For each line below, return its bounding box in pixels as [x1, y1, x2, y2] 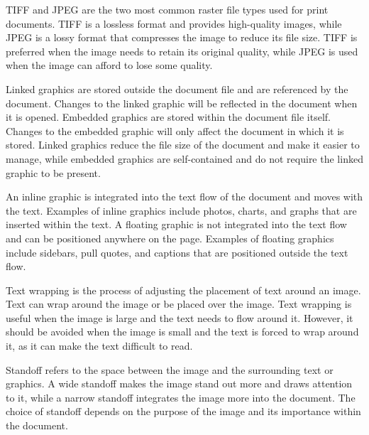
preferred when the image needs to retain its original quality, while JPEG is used [6, 43, 358, 58]
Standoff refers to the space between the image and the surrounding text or [6, 362, 334, 377]
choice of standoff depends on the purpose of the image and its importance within [6, 404, 361, 419]
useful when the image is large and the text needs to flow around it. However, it [6, 310, 353, 325]
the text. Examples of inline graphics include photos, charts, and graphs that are [6, 203, 357, 217]
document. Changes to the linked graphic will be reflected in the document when [6, 95, 358, 110]
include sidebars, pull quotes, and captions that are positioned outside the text [6, 245, 348, 259]
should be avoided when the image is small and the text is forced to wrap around [6, 324, 359, 339]
